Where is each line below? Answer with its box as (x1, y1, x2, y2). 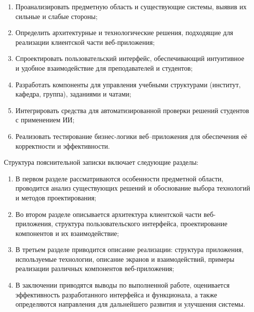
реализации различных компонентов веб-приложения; (15, 263, 174, 273)
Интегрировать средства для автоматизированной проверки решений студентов (15, 105, 249, 115)
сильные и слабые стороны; (15, 11, 98, 21)
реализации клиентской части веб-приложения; (15, 37, 155, 47)
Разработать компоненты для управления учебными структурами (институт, (15, 79, 241, 89)
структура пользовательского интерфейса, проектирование (55, 218, 228, 229)
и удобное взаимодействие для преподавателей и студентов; (15, 62, 193, 73)
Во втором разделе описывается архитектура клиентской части (15, 209, 202, 219)
